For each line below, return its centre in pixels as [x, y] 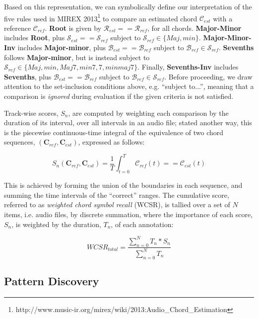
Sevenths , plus [28, 76]
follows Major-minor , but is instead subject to [77, 57]
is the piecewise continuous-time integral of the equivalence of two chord [114, 132]
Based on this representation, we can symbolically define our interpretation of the [128, 6]
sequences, [20, 142]
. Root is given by [73, 28]
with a [223, 18]
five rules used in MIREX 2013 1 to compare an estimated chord [101, 17]
